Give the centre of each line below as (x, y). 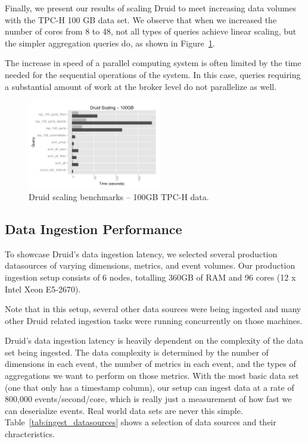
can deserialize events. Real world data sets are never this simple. (124, 410)
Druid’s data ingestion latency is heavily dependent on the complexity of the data (154, 340)
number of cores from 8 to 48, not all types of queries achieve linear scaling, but (151, 31)
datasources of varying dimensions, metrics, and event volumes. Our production (150, 265)
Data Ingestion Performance (94, 228)
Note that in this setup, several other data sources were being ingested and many (153, 309)
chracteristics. (30, 434)
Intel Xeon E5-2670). (43, 289)
